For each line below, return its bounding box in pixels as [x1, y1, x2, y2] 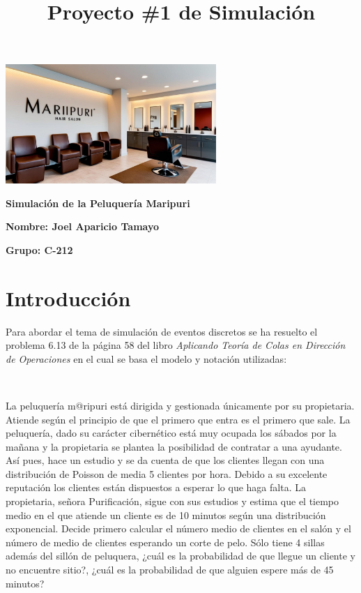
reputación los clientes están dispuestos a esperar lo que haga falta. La [6, 480, 306, 495]
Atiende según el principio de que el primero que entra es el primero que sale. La [6, 412, 351, 426]
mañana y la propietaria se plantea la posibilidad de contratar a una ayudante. [6, 439, 342, 453]
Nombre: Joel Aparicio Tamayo [6, 219, 160, 234]
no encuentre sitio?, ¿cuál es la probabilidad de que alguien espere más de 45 [6, 562, 334, 577]
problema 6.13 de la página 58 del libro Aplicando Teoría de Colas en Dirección [6, 338, 346, 352]
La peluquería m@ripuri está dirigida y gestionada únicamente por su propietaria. [6, 398, 355, 412]
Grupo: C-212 [6, 242, 73, 257]
